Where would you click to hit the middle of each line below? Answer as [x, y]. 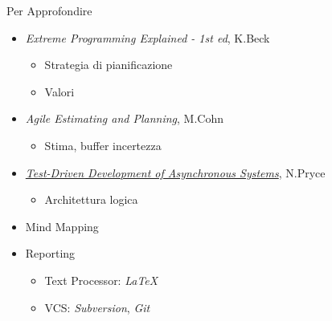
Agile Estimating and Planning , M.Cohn [125, 118]
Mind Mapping [62, 226]
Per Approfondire [49, 10]
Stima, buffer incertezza [103, 145]
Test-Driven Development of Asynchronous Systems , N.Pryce [175, 172]
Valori [59, 91]
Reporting [50, 253]
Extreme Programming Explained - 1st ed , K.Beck [148, 37]
